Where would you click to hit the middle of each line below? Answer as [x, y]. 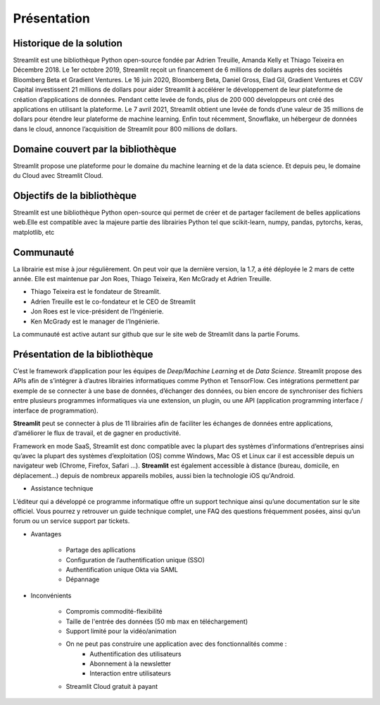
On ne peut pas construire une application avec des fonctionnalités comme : [176, 644]
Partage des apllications [101, 550]
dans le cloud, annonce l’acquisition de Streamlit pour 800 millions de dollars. [125, 129]
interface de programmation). [56, 410]
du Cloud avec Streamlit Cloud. [58, 176]
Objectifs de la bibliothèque [75, 196]
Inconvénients [51, 595]
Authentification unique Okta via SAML [122, 569]
